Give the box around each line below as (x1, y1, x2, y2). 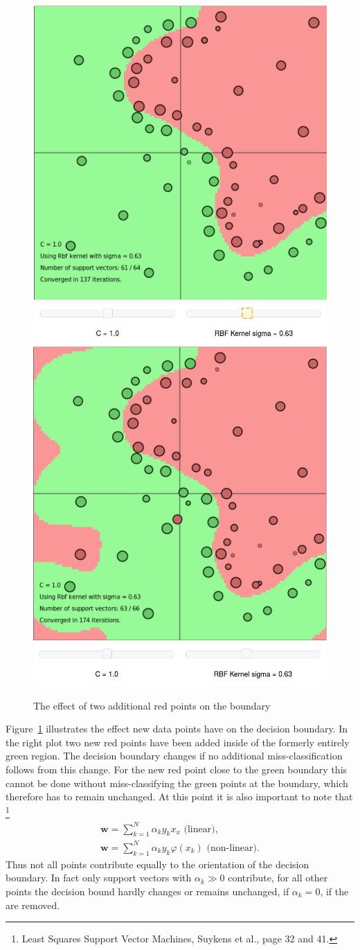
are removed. (6, 897, 60, 912)
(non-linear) (206, 843, 257, 853)
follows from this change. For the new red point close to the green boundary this (6, 762, 348, 777)
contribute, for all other (228, 870, 328, 885)
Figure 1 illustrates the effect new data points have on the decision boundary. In (6, 721, 348, 736)
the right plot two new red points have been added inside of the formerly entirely (6, 735, 350, 749)
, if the (320, 883, 349, 898)
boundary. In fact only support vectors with (6, 870, 192, 885)
